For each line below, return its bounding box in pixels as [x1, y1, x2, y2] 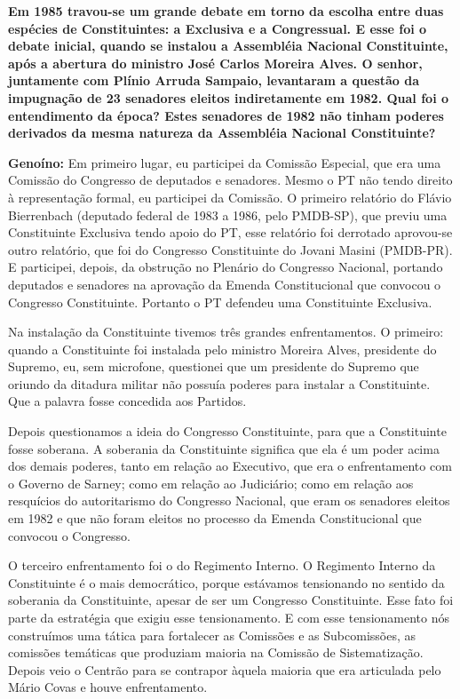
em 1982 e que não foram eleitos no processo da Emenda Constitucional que [8, 509, 422, 528]
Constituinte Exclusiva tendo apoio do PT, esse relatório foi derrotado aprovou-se [8, 223, 453, 242]
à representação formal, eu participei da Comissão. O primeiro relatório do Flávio [8, 187, 452, 206]
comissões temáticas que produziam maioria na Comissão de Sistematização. [8, 643, 424, 662]
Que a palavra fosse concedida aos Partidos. [8, 392, 247, 410]
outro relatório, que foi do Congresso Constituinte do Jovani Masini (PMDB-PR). [8, 240, 453, 258]
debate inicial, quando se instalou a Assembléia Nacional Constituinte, [8, 36, 448, 55]
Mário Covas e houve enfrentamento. [8, 678, 208, 696]
